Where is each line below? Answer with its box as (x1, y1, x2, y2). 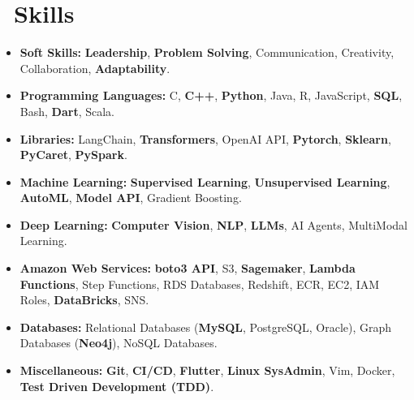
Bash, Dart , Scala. (19, 102, 114, 119)
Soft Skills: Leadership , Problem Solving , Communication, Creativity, (19, 44, 395, 61)
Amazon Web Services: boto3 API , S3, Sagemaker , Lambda (19, 260, 356, 277)
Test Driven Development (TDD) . (19, 377, 214, 394)
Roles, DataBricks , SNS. (19, 291, 149, 308)
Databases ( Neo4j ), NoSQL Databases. (19, 334, 218, 351)
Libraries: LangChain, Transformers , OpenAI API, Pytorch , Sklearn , (19, 130, 391, 147)
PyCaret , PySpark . (19, 146, 127, 163)
